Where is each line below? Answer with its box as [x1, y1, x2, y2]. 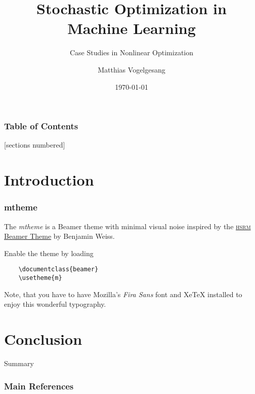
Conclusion [4, 329, 82, 349]
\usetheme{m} [18, 274, 62, 282]
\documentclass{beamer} [18, 266, 99, 273]
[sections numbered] [4, 139, 65, 150]
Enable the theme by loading [4, 247, 94, 258]
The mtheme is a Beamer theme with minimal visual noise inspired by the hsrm [4, 221, 251, 231]
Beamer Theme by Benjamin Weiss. [4, 231, 115, 241]
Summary [4, 357, 34, 368]
